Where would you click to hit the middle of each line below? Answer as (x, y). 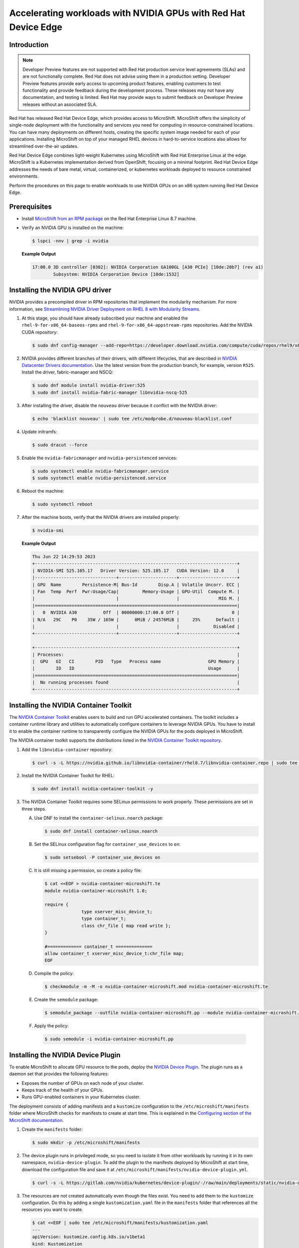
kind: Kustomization (57, 1244)
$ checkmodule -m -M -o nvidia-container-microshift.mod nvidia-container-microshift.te (156, 987)
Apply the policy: (52, 1026)
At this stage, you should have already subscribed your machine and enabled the (105, 318)
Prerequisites (30, 206)
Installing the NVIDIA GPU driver (60, 290)
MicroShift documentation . (37, 1120)
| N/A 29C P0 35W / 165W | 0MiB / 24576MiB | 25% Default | (136, 620)
